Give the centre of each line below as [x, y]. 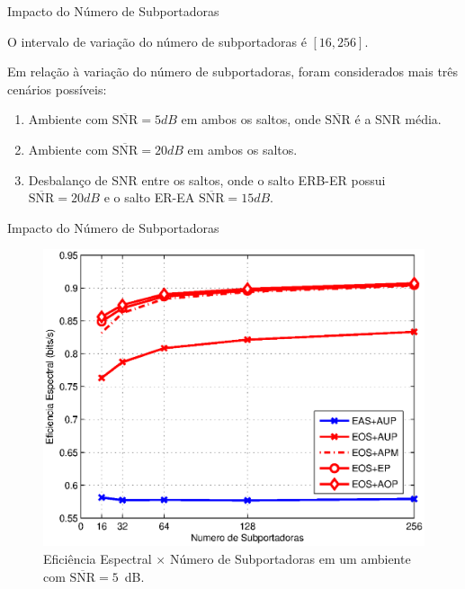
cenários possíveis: [57, 89]
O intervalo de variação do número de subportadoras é [157, 41]
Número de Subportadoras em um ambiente [290, 558]
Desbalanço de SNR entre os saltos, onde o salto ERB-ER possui [207, 179]
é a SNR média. [398, 119]
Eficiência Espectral [98, 558]
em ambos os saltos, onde [251, 119]
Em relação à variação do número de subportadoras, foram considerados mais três [233, 71]
